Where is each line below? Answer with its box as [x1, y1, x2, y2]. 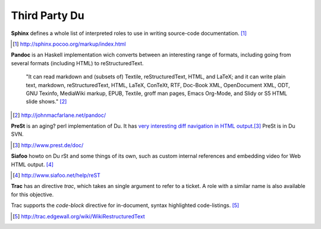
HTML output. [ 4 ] [11, 161, 53, 168]
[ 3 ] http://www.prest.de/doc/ [12, 141, 84, 148]
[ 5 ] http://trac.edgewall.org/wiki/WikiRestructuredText [12, 212, 145, 220]
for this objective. [11, 190, 54, 198]
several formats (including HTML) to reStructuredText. [11, 59, 144, 66]
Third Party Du [11, 9, 84, 22]
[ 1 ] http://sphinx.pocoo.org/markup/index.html [12, 40, 126, 47]
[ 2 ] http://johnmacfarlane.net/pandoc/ [12, 112, 106, 119]
